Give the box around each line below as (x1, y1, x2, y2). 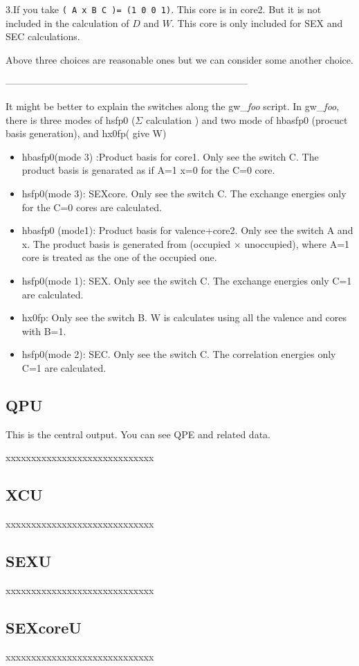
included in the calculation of (6, 15, 129, 30)
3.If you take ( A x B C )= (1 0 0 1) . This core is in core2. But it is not (6, 2, 322, 16)
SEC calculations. (6, 29, 80, 44)
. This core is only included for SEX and (171, 15, 343, 30)
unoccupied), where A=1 (244, 236, 350, 251)
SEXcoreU (6, 616, 82, 638)
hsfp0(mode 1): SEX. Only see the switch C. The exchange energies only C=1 (21, 273, 352, 287)
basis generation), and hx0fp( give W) (6, 126, 167, 141)
